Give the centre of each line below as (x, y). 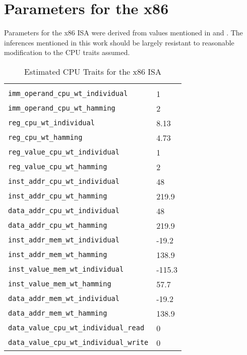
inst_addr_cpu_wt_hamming (58, 196)
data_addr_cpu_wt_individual (64, 211)
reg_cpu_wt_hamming (45, 138)
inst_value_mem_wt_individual (66, 269)
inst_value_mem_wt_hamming (60, 284)
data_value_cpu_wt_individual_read (76, 328)
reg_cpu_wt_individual (51, 123)
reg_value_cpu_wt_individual (64, 152)
